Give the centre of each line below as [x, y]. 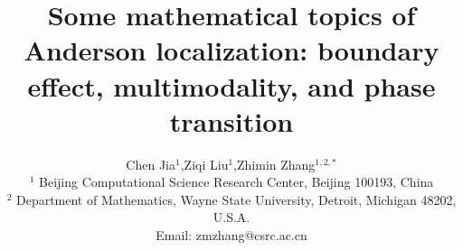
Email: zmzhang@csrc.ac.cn [231, 235]
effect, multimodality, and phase [231, 85]
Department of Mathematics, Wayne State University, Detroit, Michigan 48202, [236, 199]
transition [231, 120]
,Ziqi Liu [204, 164]
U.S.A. [231, 217]
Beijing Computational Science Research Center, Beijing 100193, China [236, 182]
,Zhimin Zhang [274, 164]
